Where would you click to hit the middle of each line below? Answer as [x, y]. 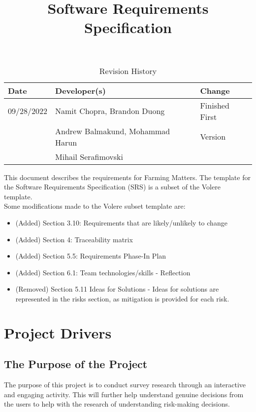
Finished [215, 105]
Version [213, 137]
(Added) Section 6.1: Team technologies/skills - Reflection [103, 272]
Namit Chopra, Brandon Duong [110, 111]
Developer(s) [80, 90]
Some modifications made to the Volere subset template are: [95, 206]
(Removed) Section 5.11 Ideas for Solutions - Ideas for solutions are [117, 289]
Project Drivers [58, 332]
